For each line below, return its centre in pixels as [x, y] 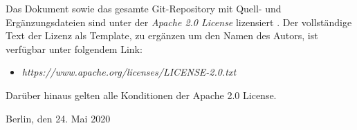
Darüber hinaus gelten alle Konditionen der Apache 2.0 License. [141, 95]
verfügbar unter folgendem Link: [74, 48]
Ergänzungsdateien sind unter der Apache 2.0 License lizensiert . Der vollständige [179, 22]
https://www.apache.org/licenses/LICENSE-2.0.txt [129, 72]
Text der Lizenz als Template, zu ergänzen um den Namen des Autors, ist [162, 35]
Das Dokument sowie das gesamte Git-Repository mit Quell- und [144, 8]
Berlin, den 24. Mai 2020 [58, 118]
